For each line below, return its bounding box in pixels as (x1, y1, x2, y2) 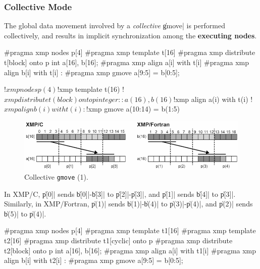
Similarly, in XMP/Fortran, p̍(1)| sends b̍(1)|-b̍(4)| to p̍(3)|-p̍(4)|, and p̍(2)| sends (4, 198, 253, 209)
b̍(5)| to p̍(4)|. (4, 208, 46, 219)
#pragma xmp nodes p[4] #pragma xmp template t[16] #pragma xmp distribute (4, 47, 255, 58)
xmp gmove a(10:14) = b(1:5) (88, 103, 180, 114)
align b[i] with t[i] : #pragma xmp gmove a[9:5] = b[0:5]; (4, 67, 180, 77)
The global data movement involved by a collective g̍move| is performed (4, 20, 225, 31)
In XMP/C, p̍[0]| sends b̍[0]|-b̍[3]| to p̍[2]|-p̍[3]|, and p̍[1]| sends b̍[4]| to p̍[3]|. (4, 188, 236, 199)
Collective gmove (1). (24, 172, 88, 182)
